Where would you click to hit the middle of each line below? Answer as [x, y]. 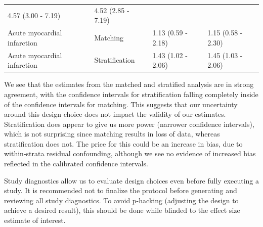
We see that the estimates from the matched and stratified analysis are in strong [129, 84]
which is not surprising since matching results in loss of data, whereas [112, 134]
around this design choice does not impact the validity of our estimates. [115, 114]
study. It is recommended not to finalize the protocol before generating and [121, 190]
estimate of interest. [35, 220]
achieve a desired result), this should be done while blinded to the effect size [122, 210]
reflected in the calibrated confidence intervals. [76, 164]
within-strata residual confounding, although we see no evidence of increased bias [130, 153]
